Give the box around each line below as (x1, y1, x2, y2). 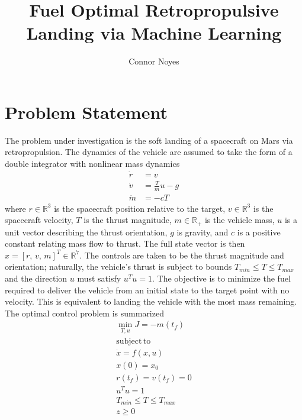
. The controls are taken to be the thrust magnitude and (79, 248, 284, 261)
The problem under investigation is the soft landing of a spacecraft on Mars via (5, 134, 293, 146)
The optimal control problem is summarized (5, 306, 164, 319)
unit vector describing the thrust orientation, (5, 225, 168, 238)
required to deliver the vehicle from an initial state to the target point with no (5, 283, 290, 296)
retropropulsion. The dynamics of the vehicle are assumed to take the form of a (5, 146, 293, 158)
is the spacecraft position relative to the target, (54, 202, 226, 214)
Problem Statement (5, 99, 168, 124)
